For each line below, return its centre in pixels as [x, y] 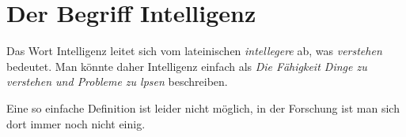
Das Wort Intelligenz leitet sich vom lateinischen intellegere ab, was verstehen [194, 51]
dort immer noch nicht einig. [76, 123]
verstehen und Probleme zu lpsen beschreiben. [117, 81]
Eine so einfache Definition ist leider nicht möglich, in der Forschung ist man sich [203, 107]
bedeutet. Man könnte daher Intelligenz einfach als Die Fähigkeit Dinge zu [187, 66]
